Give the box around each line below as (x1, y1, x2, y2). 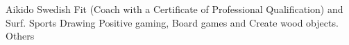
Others (6, 29, 35, 43)
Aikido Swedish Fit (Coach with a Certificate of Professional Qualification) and (6, 2, 343, 16)
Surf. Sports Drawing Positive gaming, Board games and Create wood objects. (6, 15, 339, 29)
